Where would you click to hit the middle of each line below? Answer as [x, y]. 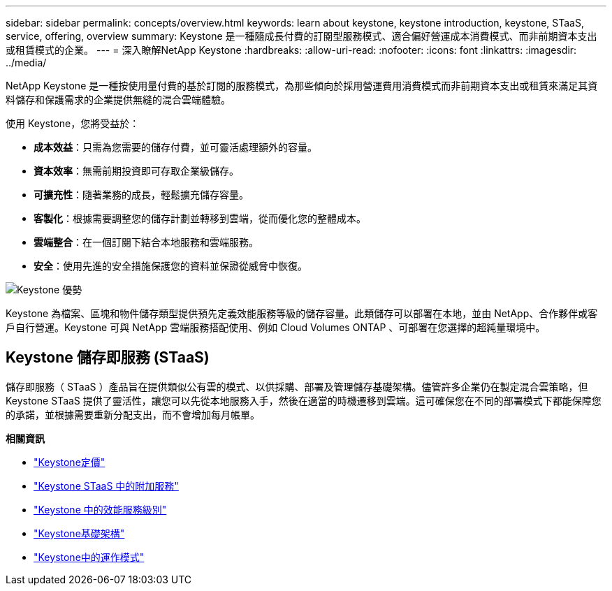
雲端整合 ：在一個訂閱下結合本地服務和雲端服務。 [146, 242]
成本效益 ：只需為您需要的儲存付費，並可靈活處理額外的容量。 [175, 147]
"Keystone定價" [70, 462]
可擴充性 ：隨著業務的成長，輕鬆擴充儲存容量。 [141, 195]
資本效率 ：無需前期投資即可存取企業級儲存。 [136, 171]
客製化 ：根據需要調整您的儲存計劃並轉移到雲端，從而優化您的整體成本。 [200, 218]
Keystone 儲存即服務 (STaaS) [108, 358]
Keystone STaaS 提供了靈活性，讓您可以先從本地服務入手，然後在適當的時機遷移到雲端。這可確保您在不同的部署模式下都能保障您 [304, 400]
